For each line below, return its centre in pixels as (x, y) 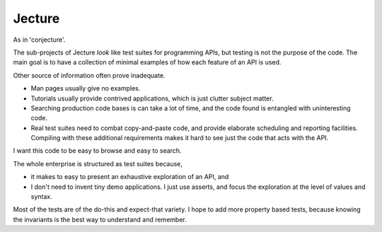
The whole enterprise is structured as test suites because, (98, 163)
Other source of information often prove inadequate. (89, 75)
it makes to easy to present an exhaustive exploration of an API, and (130, 177)
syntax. (41, 197)
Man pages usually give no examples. (86, 88)
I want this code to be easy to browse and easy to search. (97, 151)
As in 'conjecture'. (39, 40)
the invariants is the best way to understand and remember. (100, 219)
